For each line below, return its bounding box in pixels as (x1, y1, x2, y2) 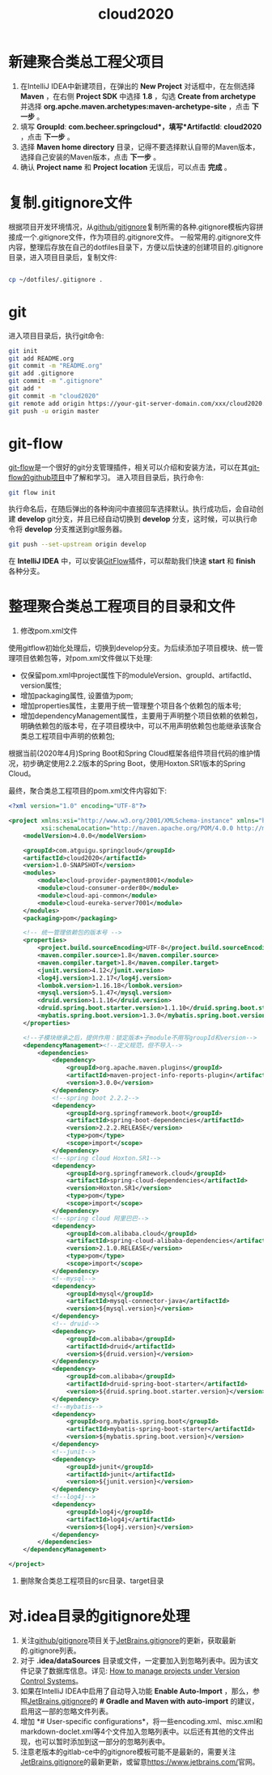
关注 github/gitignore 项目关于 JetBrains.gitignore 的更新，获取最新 (19, 1636, 236, 1645)
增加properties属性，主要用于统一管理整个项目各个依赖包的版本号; (19, 701, 241, 711)
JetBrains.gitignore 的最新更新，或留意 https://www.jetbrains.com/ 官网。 (19, 1757, 260, 1766)
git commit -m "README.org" (8, 362, 104, 370)
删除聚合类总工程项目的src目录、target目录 (19, 1576, 164, 1586)
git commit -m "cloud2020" (8, 392, 100, 400)
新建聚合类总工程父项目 (8, 53, 165, 71)
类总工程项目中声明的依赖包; (19, 731, 116, 741)
